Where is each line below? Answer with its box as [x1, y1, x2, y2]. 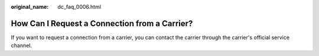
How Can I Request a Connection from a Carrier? [11, 18, 193, 29]
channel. [11, 42, 32, 49]
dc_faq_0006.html [57, 3, 102, 10]
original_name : [11, 3, 49, 10]
